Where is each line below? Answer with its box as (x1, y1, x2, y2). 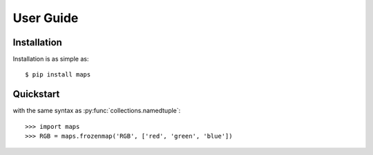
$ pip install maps (25, 71, 91, 79)
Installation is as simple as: (12, 55, 89, 63)
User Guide (12, 10, 79, 25)
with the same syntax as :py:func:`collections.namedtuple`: (12, 107, 181, 115)
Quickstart (12, 88, 60, 100)
